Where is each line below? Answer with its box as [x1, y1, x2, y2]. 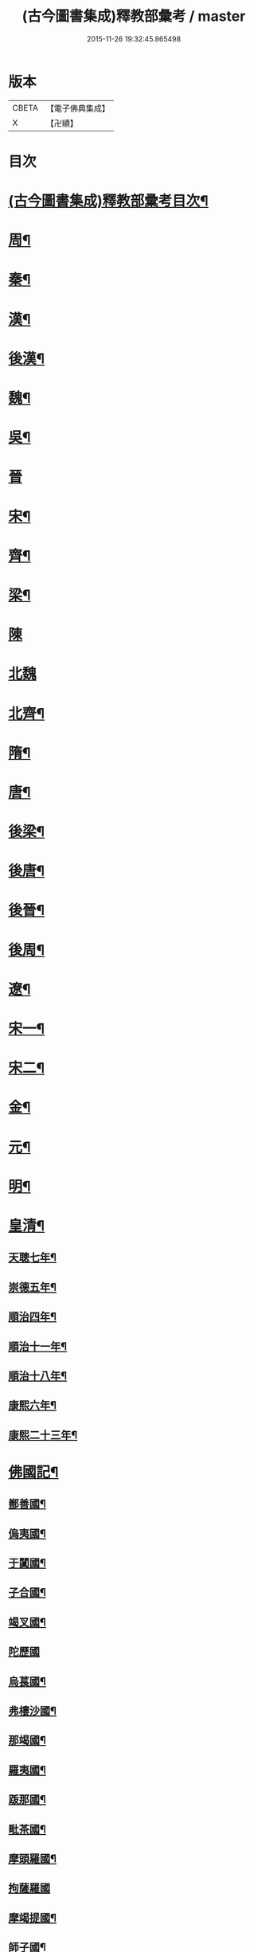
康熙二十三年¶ [8, 1428, 78, 1442]
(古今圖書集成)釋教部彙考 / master [21, 7, 246, 25]
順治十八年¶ [8, 1369, 68, 1383]
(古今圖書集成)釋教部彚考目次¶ [8, 192, 209, 210]
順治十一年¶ [8, 1340, 68, 1353]
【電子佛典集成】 [45, 103, 110, 114]
